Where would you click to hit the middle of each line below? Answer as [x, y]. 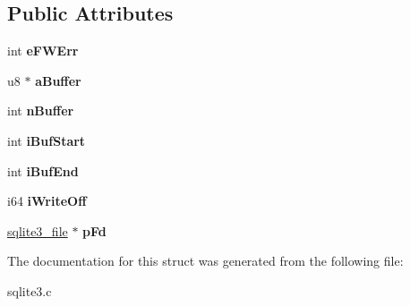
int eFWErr [43, 51]
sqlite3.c [30, 290]
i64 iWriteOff [47, 201]
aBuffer [58, 80]
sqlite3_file [38, 230]
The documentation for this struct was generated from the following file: [205, 261]
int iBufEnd [43, 170]
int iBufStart [47, 140]
